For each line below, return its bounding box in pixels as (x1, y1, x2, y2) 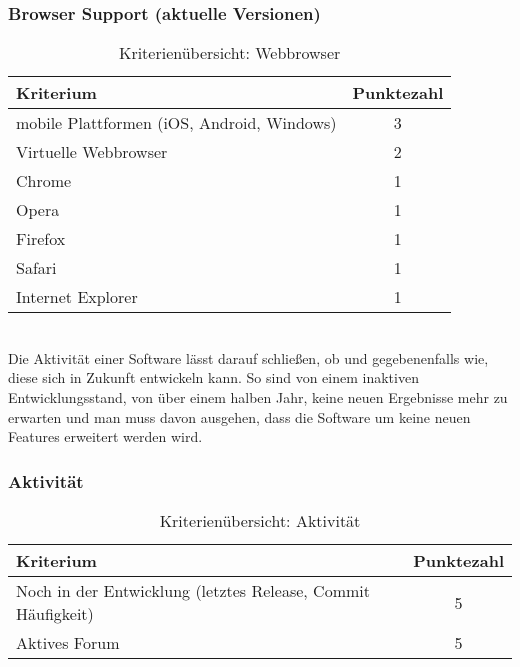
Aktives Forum (16, 631, 120, 654)
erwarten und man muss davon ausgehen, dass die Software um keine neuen (8, 406, 471, 427)
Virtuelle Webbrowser (16, 140, 168, 164)
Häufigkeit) (16, 602, 94, 625)
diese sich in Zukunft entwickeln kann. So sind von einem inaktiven (8, 367, 419, 388)
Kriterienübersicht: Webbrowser (118, 41, 341, 65)
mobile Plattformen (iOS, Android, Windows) (16, 111, 337, 135)
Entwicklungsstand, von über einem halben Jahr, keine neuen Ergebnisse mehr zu (8, 387, 508, 407)
